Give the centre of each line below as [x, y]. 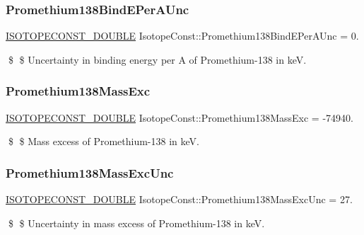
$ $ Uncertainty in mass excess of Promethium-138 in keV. [136, 223]
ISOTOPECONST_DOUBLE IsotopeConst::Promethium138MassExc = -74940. [180, 117]
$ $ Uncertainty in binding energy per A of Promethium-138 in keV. [157, 59]
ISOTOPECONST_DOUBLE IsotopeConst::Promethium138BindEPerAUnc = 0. [182, 36]
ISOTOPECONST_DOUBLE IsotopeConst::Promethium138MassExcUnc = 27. [179, 199]
